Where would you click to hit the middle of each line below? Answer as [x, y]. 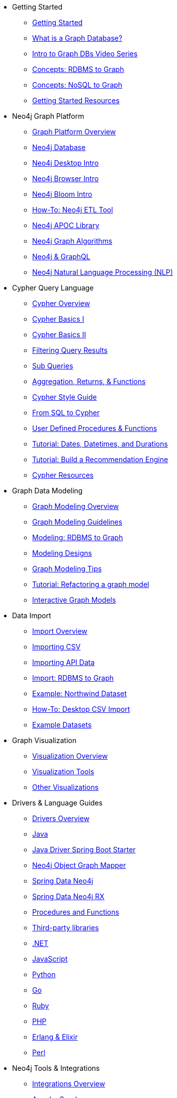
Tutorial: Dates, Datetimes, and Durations [100, 444]
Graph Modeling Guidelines [77, 522]
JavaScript [50, 959]
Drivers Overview [61, 818]
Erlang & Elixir [55, 1037]
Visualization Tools [63, 772]
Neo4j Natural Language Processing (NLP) [103, 272]
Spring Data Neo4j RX [68, 896]
